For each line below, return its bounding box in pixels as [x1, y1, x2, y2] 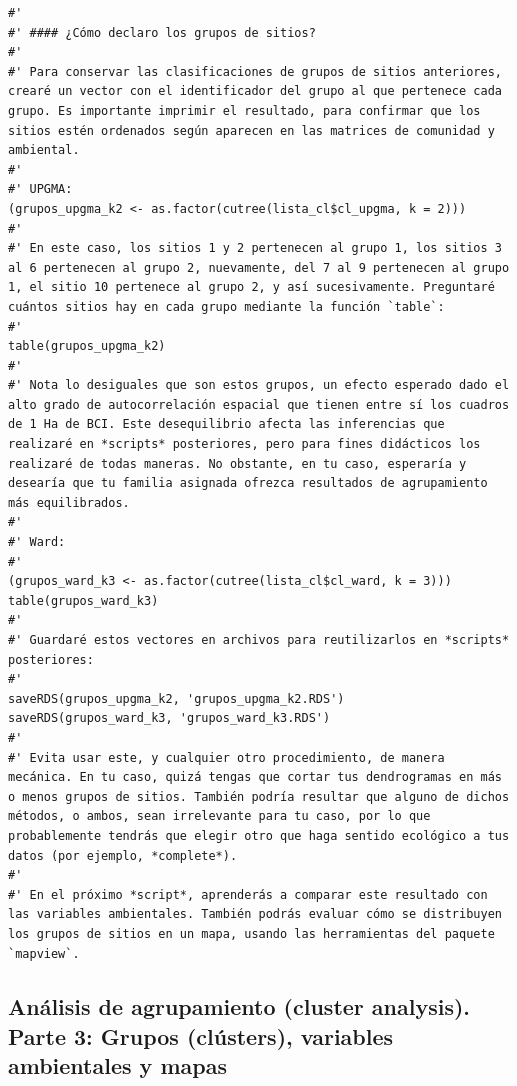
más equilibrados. [8, 495, 130, 510]
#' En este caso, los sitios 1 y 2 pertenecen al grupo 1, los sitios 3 [8, 241, 502, 256]
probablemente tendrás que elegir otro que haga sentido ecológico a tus [8, 828, 510, 843]
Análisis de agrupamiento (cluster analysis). [8, 991, 471, 1022]
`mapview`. [8, 946, 80, 961]
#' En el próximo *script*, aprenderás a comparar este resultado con [8, 887, 488, 902]
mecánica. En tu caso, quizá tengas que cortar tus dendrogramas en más [8, 770, 502, 785]
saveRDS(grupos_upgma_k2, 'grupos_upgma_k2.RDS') [8, 691, 345, 706]
